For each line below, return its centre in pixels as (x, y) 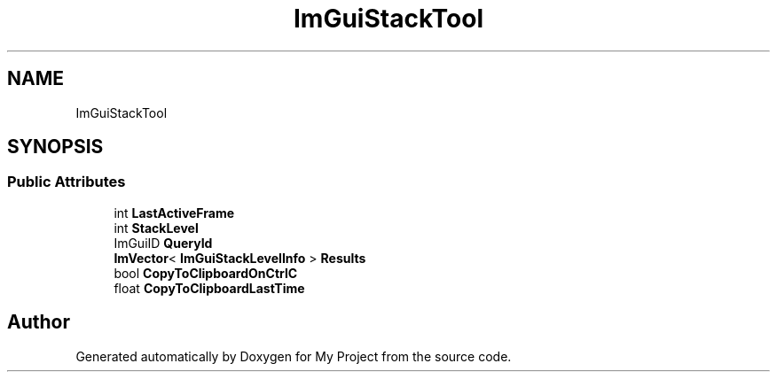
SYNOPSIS (55, 147)
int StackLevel (156, 228)
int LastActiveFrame (174, 213)
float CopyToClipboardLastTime (209, 288)
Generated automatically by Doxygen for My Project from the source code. (294, 356)
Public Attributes (67, 182)
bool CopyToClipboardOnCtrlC (206, 273)
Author (39, 322)
